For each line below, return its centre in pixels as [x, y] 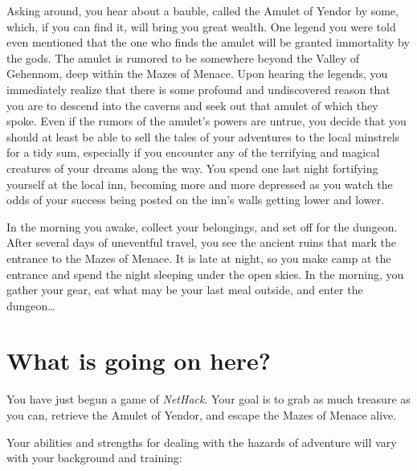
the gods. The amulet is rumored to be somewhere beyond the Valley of [183, 57]
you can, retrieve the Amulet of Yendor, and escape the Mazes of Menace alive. [202, 415]
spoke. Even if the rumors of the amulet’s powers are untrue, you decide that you [206, 121]
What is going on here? [139, 360]
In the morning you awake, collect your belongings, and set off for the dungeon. [202, 226]
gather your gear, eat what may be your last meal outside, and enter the [185, 290]
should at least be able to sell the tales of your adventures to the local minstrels [203, 136]
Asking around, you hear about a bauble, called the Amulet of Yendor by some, [202, 10]
